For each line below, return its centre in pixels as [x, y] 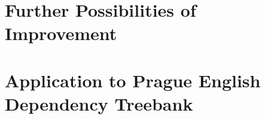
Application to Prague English [133, 80]
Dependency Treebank [99, 103]
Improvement [61, 33]
